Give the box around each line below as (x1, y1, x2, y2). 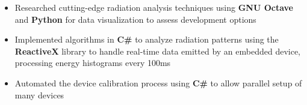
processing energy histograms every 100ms (14, 56, 171, 69)
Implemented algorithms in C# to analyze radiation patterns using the (14, 33, 279, 46)
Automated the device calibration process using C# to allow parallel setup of (14, 76, 302, 89)
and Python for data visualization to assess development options (14, 13, 256, 25)
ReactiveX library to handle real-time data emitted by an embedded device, (14, 44, 301, 57)
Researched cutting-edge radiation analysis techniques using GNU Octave (14, 1, 293, 13)
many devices (14, 88, 64, 101)
